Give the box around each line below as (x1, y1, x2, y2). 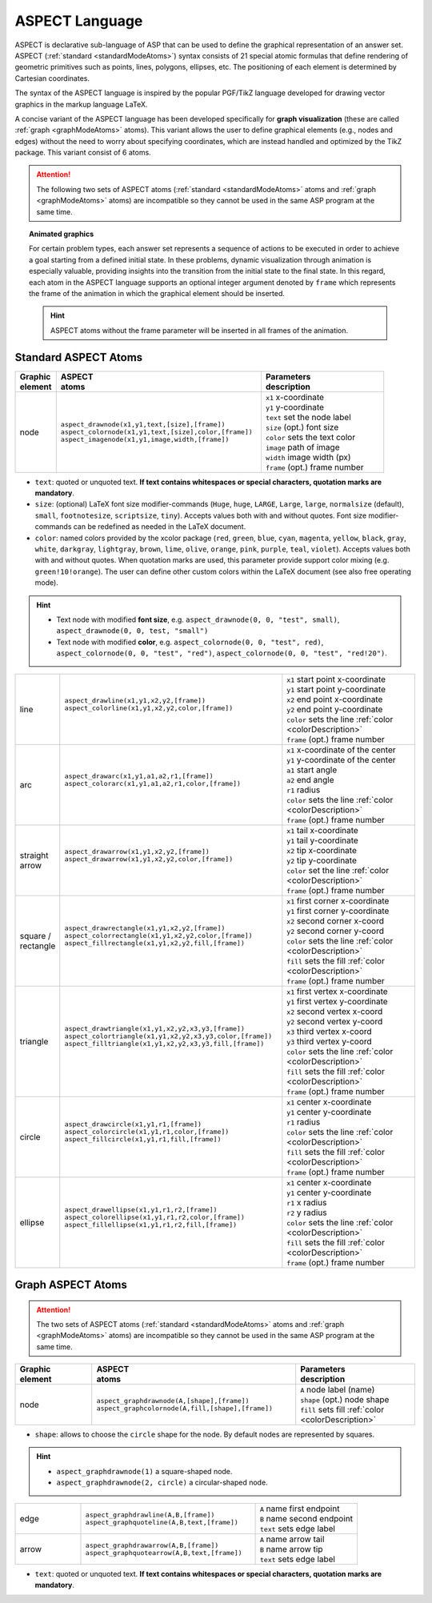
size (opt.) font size (265, 421, 339, 432)
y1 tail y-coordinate (286, 835, 359, 846)
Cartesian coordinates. (14, 73, 90, 83)
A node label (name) (300, 1385, 375, 1396)
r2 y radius (286, 1207, 327, 1218)
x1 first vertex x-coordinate (286, 985, 388, 996)
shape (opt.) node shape (300, 1394, 390, 1405)
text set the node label (265, 411, 351, 423)
